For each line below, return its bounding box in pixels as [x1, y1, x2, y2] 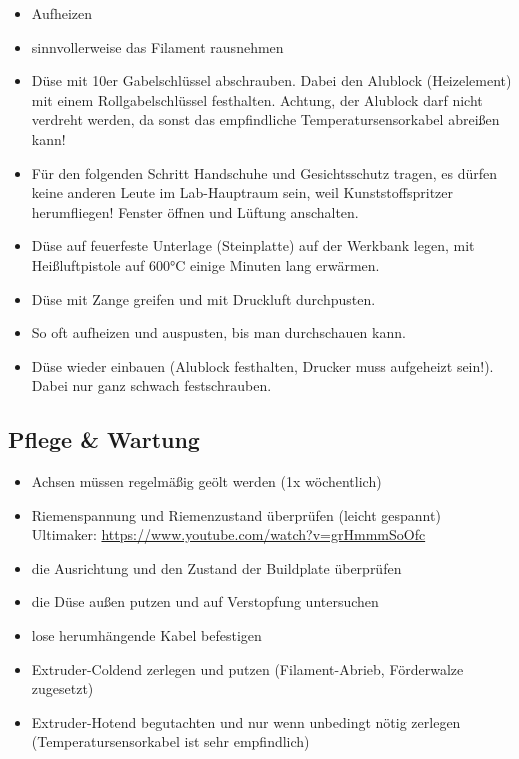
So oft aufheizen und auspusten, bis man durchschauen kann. [31, 322, 406, 343]
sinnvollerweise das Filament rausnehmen [31, 36, 284, 57]
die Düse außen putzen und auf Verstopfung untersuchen [31, 591, 379, 612]
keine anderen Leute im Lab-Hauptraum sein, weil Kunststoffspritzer [31, 182, 454, 203]
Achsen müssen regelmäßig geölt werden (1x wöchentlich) [31, 471, 382, 492]
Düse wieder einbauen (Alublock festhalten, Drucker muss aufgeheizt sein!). [31, 355, 494, 376]
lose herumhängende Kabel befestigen [31, 625, 262, 646]
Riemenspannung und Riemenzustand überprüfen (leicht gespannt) [31, 504, 441, 525]
